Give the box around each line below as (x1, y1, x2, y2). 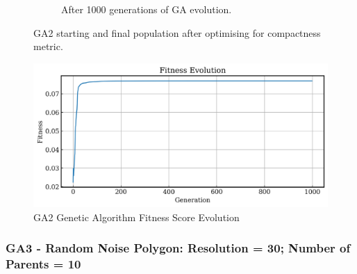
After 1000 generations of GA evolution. (61, 2, 232, 16)
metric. (33, 39, 63, 54)
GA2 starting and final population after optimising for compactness (33, 25, 321, 40)
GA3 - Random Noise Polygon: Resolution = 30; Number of (6, 239, 351, 257)
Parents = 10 (6, 255, 81, 273)
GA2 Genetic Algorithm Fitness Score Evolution (33, 209, 240, 224)
